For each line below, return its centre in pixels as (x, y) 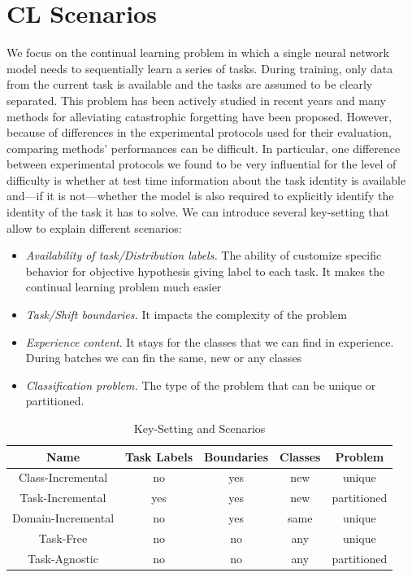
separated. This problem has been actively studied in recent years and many (196, 100)
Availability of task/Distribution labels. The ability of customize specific (204, 255)
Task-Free (63, 538)
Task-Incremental (63, 498)
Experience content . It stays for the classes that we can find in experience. (210, 341)
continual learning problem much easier (124, 287)
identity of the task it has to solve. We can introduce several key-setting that (198, 212)
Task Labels (159, 456)
